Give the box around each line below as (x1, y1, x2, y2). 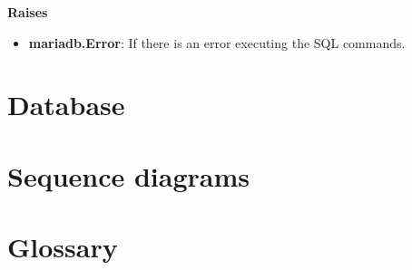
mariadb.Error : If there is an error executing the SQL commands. (28, 33, 406, 52)
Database (7, 86, 125, 123)
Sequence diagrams (7, 157, 250, 194)
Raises (7, 3, 48, 21)
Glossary (7, 228, 118, 265)
